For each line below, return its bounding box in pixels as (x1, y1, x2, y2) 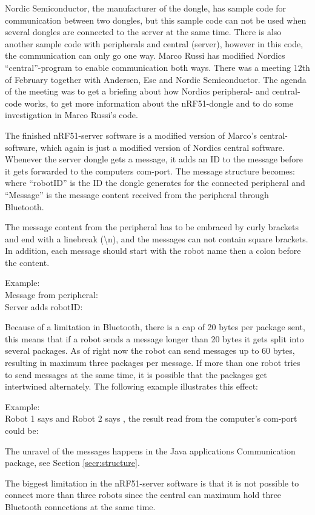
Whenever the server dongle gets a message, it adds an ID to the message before (5, 153, 303, 165)
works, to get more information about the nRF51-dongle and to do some (24, 96, 293, 109)
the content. (5, 256, 50, 268)
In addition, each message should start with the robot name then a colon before (5, 244, 301, 257)
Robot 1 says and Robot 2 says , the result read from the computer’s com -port (5, 412, 297, 425)
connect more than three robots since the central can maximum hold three (5, 488, 282, 501)
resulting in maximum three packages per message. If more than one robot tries (5, 356, 300, 369)
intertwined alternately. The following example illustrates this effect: (5, 380, 259, 393)
